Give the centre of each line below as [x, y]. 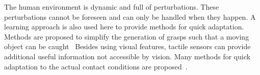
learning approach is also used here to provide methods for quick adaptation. [124, 27]
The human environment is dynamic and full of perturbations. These [112, 7]
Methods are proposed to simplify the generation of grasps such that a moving [127, 36]
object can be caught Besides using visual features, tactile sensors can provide [127, 46]
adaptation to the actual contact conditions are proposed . [96, 66]
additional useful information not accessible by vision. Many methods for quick [127, 56]
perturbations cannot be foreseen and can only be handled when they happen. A [130, 16]
